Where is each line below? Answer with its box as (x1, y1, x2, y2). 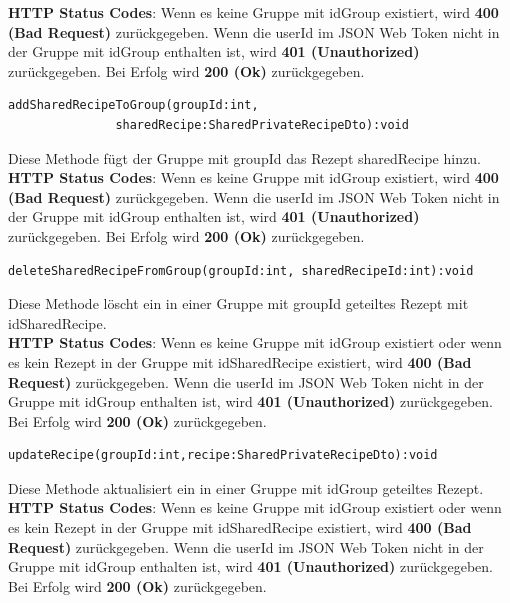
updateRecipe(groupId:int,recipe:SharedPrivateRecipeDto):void (8, 448, 438, 463)
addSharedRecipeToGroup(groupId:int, (8, 98, 259, 113)
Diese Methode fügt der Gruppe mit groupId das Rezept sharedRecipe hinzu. (8, 147, 481, 168)
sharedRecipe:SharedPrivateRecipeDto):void (115, 117, 409, 132)
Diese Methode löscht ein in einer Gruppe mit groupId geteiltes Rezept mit (8, 293, 469, 314)
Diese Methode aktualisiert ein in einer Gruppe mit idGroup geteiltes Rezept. (8, 477, 484, 498)
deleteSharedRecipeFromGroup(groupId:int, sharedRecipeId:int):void (8, 263, 474, 278)
